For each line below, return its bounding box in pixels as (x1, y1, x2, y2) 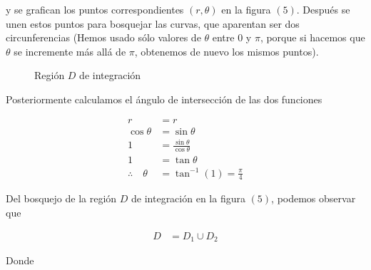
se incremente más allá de (14, 43, 126, 58)
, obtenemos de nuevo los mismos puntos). (134, 43, 319, 58)
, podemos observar (271, 191, 356, 206)
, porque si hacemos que (260, 30, 365, 45)
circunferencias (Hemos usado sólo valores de (6, 30, 201, 45)
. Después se (296, 2, 350, 16)
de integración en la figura (131, 191, 245, 206)
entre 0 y (212, 30, 252, 45)
